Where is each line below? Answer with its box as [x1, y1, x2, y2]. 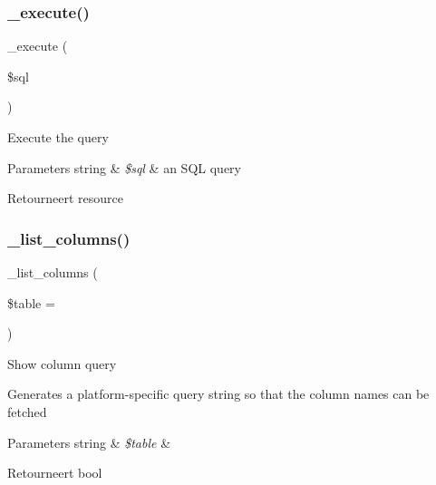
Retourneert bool [7, 463, 102, 482]
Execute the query [7, 128, 109, 146]
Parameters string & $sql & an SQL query [7, 158, 241, 177]
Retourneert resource [7, 189, 123, 208]
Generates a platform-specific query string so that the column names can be [7, 384, 430, 403]
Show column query [7, 354, 117, 373]
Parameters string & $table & [7, 432, 171, 451]
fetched [7, 402, 47, 421]
